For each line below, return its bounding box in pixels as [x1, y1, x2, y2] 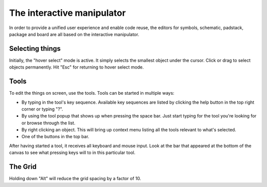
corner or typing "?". [21, 106, 63, 112]
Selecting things [9, 44, 61, 53]
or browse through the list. [21, 120, 76, 126]
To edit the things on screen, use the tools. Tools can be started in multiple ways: [9, 90, 175, 96]
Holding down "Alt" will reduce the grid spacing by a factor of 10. [9, 176, 141, 182]
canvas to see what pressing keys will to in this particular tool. [9, 150, 135, 155]
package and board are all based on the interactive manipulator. [9, 31, 139, 37]
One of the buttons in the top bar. [21, 134, 89, 140]
